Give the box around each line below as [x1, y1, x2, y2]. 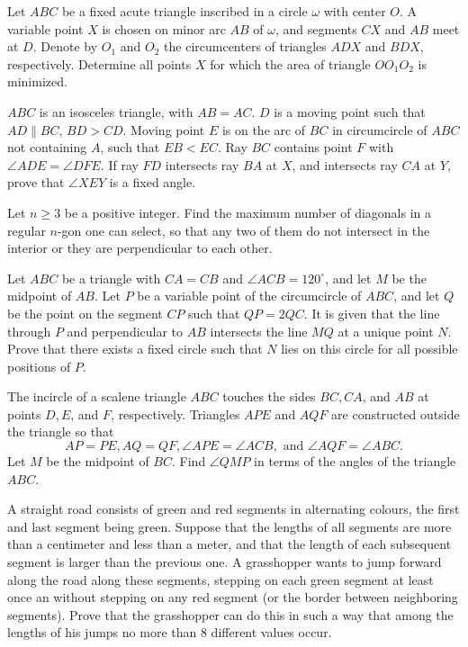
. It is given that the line [303, 303, 440, 322]
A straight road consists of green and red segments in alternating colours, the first [7, 499, 460, 518]
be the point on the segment [7, 303, 163, 322]
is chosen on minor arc [102, 19, 226, 38]
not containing [7, 138, 87, 157]
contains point [274, 138, 353, 157]
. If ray [100, 155, 139, 174]
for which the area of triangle [210, 54, 371, 73]
